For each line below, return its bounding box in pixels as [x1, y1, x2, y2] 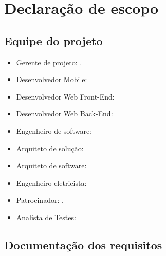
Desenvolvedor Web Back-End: [16, 108, 113, 119]
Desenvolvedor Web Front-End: [16, 91, 115, 102]
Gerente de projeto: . [16, 56, 82, 67]
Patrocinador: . [16, 194, 64, 205]
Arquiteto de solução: [16, 143, 84, 153]
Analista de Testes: [16, 211, 76, 222]
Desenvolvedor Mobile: [16, 74, 87, 85]
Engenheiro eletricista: [16, 177, 87, 188]
